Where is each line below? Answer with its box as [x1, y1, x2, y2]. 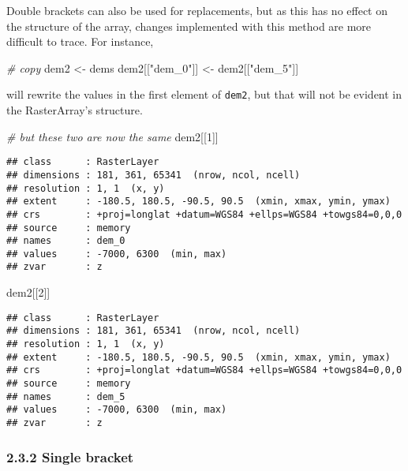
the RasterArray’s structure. [6, 102, 143, 118]
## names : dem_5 [6, 391, 125, 402]
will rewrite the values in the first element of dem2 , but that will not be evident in [6, 86, 402, 103]
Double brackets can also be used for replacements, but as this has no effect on [6, 2, 388, 18]
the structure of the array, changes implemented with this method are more [6, 17, 372, 34]
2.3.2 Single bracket [6, 447, 134, 466]
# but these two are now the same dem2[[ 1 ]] [6, 128, 219, 144]
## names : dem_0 [6, 235, 125, 247]
